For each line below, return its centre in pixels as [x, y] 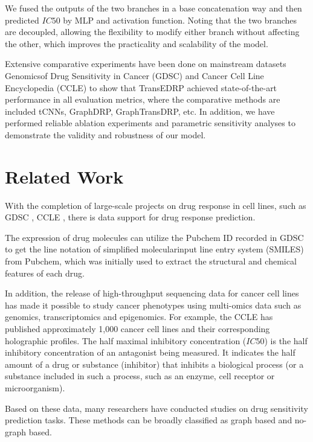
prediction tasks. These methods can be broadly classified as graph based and [149, 420]
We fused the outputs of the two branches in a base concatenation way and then [153, 8]
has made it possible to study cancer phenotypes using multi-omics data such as [153, 305]
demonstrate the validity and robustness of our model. [105, 134]
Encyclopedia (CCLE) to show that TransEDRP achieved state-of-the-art [141, 87]
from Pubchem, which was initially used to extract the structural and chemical [151, 261]
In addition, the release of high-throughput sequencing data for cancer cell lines [152, 293]
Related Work [64, 176]
